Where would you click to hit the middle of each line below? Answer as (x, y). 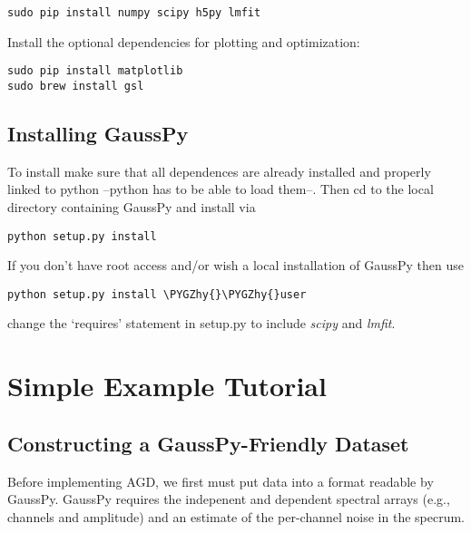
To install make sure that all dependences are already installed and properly (219, 171)
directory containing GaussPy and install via (132, 206)
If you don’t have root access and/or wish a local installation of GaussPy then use (235, 265)
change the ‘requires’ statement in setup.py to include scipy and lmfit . (201, 323)
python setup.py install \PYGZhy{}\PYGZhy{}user (157, 294)
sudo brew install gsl (76, 86)
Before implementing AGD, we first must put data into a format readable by (221, 481)
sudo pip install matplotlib (95, 71)
